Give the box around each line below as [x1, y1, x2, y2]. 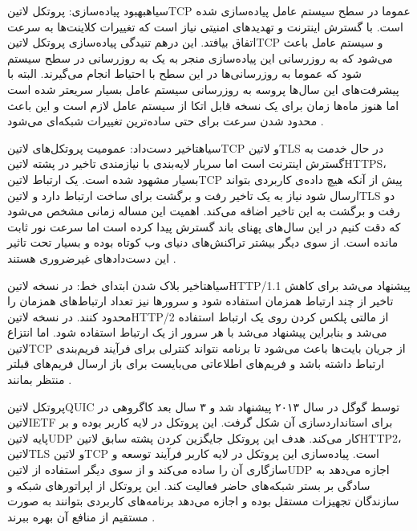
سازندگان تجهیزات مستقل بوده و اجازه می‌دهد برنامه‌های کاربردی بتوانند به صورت [7, 492, 399, 509]
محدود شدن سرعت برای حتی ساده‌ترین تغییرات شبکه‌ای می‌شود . [7, 112, 324, 129]
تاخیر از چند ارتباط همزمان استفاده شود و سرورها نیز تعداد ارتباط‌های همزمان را [7, 292, 394, 309]
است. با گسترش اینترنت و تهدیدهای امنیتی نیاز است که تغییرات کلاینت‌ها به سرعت [7, 18, 403, 35]
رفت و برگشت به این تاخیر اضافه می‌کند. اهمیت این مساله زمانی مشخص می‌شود [7, 202, 400, 219]
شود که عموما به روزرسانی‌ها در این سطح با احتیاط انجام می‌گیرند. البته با [7, 65, 362, 82]
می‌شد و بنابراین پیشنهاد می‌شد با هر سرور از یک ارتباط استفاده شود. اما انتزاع [7, 324, 387, 341]
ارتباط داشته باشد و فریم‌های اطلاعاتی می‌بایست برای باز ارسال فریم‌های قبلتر [7, 355, 385, 372]
